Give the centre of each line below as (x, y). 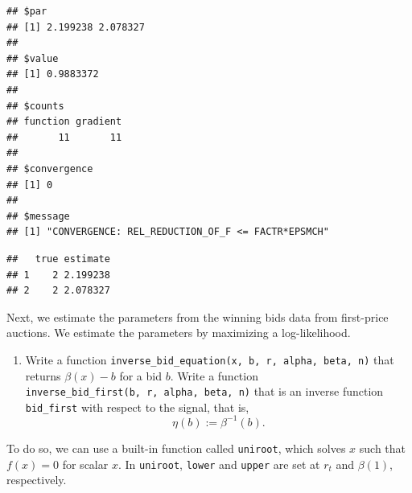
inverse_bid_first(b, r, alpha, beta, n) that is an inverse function (204, 391)
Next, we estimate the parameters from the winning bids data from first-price (198, 316)
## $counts (35, 106)
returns (43, 375)
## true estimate (58, 259)
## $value (33, 58)
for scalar (85, 464)
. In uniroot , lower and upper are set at (219, 464)
